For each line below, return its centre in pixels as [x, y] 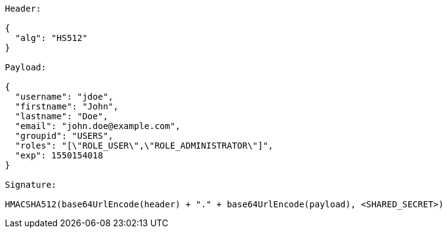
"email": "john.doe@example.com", [98, 126]
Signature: [31, 185]
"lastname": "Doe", [62, 116]
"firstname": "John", [67, 106]
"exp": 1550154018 [59, 155]
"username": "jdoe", [64, 97]
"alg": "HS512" [51, 38]
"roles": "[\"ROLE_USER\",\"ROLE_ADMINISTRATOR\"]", [144, 146]
